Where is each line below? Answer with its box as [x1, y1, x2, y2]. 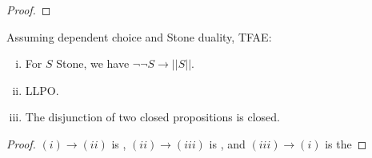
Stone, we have [56, 55, 130, 72]
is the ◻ [325, 135, 367, 152]
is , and [209, 135, 246, 152]
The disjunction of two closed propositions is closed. [25, 109, 281, 125]
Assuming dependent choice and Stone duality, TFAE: [6, 28, 272, 45]
